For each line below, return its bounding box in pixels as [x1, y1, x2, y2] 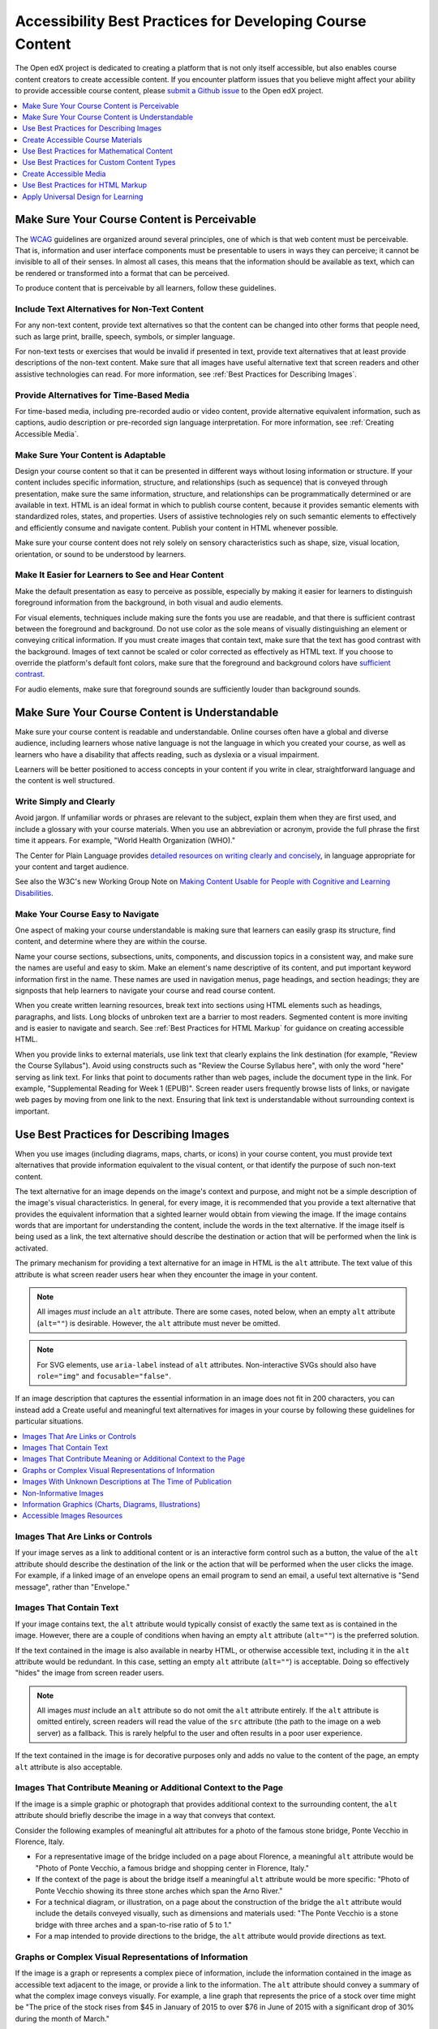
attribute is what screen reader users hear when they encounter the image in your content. [15, 1269, 318, 1279]
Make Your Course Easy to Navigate [15, 908, 160, 920]
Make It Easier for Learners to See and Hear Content [15, 569, 225, 580]
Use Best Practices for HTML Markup [22, 180, 148, 190]
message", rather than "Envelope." [15, 1582, 130, 1592]
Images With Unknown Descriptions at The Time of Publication [22, 1477, 232, 1487]
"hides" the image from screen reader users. [15, 1668, 165, 1678]
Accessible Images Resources [22, 1510, 123, 1521]
